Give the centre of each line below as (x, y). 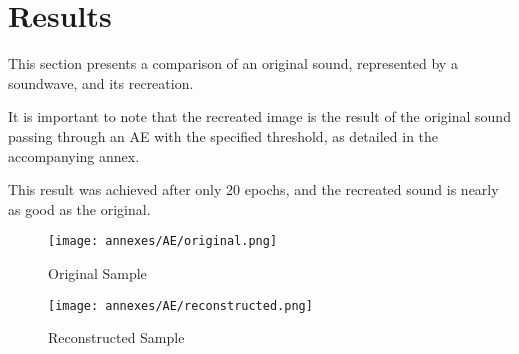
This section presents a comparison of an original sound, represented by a (233, 63)
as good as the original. (79, 208)
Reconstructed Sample (116, 337)
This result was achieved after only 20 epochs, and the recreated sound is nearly (253, 189)
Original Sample (97, 272)
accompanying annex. (74, 155)
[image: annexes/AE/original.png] (163, 241)
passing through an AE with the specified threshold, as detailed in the (223, 135)
